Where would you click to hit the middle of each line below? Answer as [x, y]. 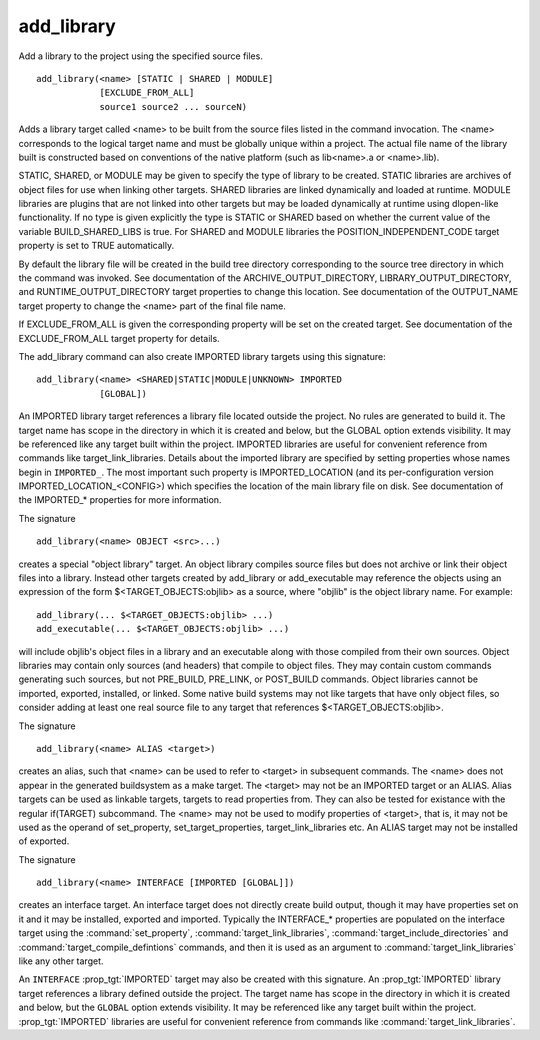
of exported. [44, 841]
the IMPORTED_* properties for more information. [120, 500]
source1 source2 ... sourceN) [173, 106]
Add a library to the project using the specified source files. [141, 56]
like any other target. [61, 961]
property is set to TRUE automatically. [96, 246]
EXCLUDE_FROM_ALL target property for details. [119, 338]
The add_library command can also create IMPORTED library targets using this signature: [202, 356]
